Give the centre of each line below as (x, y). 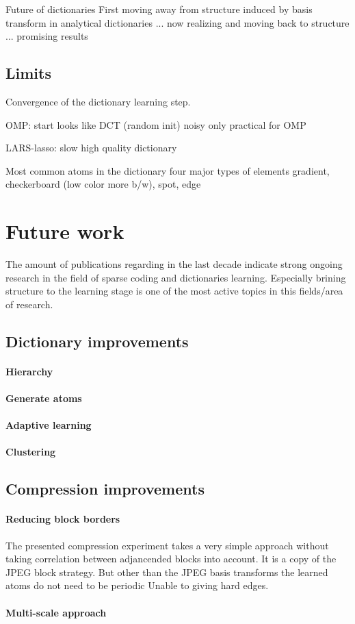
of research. (29, 304)
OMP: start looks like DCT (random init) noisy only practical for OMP (156, 124)
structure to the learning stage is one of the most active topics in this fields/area (174, 291)
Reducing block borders (63, 519)
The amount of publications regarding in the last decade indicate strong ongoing (174, 264)
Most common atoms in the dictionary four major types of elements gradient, (168, 170)
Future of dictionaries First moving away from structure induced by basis (159, 9)
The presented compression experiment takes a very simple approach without (167, 545)
